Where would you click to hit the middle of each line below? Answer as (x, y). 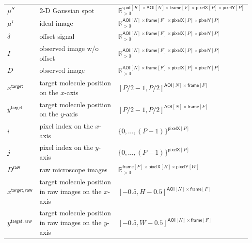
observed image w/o (69, 48)
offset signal (57, 36)
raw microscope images (73, 169)
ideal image (56, 23)
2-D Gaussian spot (67, 10)
